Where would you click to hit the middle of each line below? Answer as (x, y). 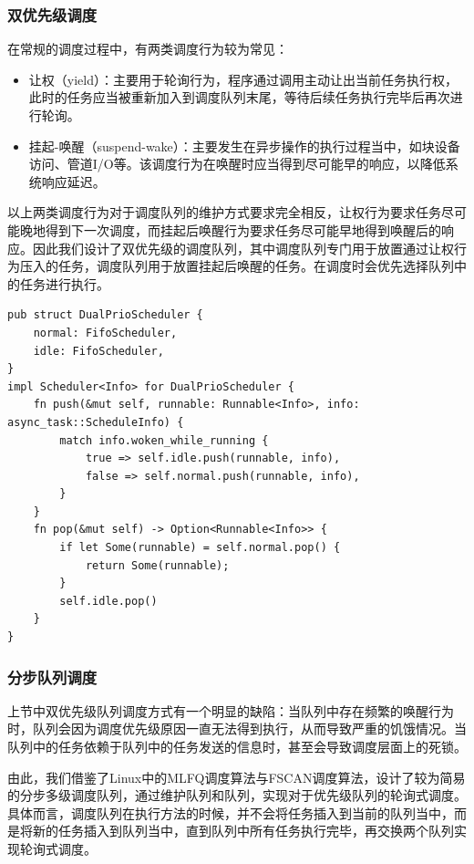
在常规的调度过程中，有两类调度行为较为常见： (148, 49)
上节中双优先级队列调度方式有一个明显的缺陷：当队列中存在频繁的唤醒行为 (231, 710)
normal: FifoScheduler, (105, 333)
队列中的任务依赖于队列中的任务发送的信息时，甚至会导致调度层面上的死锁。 (237, 747)
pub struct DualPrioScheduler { (105, 315)
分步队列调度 (52, 677)
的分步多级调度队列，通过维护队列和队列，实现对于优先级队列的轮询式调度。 (237, 795)
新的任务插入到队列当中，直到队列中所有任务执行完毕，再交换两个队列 (243, 831)
